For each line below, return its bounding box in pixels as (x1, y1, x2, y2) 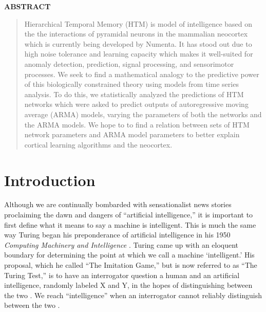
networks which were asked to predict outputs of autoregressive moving (24, 99, 249, 109)
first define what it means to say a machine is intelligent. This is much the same (4, 219, 256, 230)
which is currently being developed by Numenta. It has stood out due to (24, 38, 252, 49)
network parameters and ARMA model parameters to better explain (24, 129, 240, 140)
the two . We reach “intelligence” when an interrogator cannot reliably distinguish (4, 289, 262, 300)
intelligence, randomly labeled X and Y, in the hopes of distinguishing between (4, 280, 253, 290)
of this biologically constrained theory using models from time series (24, 79, 239, 89)
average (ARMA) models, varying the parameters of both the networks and (24, 108, 262, 119)
